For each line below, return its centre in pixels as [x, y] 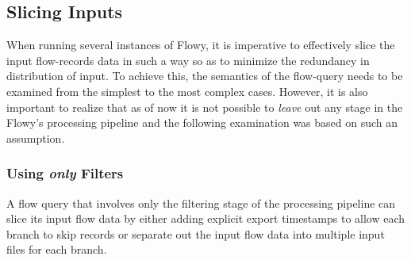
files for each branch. [57, 249]
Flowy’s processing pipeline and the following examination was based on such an [202, 122]
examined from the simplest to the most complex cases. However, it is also [187, 91]
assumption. [36, 138]
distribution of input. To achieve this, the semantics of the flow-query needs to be [205, 76]
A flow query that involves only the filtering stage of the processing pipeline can [201, 203]
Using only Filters [65, 173]
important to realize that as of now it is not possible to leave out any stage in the [205, 107]
